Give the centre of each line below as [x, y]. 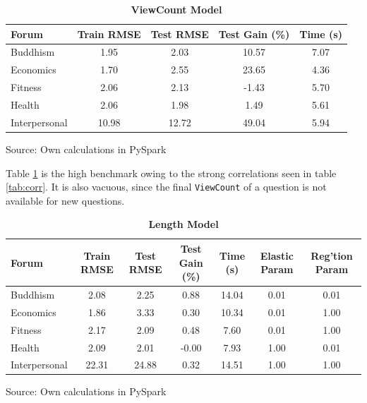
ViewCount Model [176, 9]
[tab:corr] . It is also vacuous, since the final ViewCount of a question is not [166, 187]
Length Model [183, 224]
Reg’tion [332, 255]
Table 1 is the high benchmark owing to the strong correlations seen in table [171, 173]
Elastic [277, 255]
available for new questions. [65, 200]
